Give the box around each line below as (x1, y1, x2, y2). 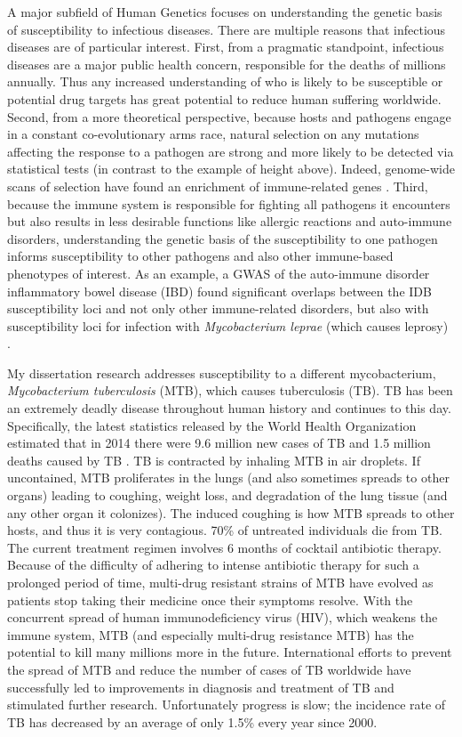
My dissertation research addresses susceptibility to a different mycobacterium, (7, 363, 436, 382)
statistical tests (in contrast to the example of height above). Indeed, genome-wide (7, 159, 455, 178)
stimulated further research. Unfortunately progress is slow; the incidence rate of (7, 695, 446, 714)
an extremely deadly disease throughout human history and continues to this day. (7, 399, 451, 417)
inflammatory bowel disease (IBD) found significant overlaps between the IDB (7, 281, 432, 300)
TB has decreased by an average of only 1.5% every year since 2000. (7, 712, 378, 731)
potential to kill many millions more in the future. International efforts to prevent (7, 643, 452, 661)
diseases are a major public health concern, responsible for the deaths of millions (7, 54, 446, 73)
